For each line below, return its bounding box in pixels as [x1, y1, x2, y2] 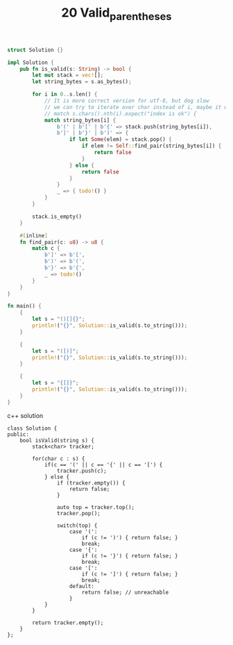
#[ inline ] [19, 232, 49, 239]
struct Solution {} [7, 47, 64, 53]
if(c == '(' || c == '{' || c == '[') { [44, 461, 163, 468]
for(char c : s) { [32, 455, 85, 462]
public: [7, 430, 30, 438]
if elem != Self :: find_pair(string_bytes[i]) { [81, 142, 222, 150]
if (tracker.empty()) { [56, 479, 126, 487]
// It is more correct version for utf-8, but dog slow [44, 97, 209, 105]
